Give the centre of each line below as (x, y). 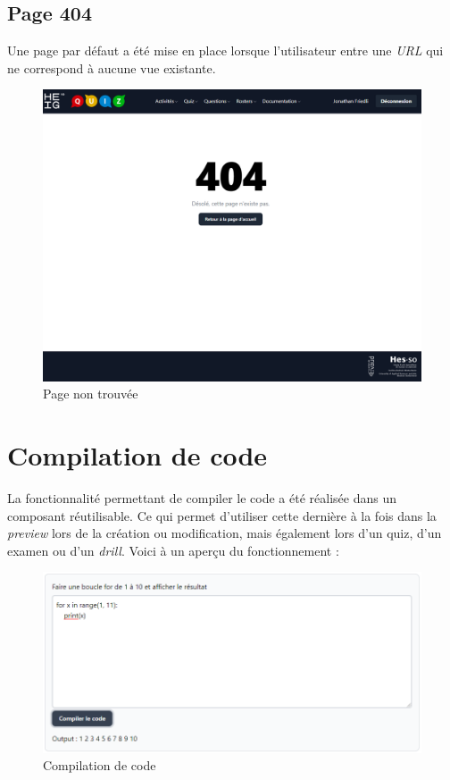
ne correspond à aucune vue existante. (112, 67)
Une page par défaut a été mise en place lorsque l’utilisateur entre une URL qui (225, 50)
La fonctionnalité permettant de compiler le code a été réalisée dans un (202, 497)
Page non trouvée (91, 394)
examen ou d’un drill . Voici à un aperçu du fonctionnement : (173, 550)
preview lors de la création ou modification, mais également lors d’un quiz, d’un (225, 533)
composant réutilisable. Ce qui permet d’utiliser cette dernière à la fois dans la (222, 515)
